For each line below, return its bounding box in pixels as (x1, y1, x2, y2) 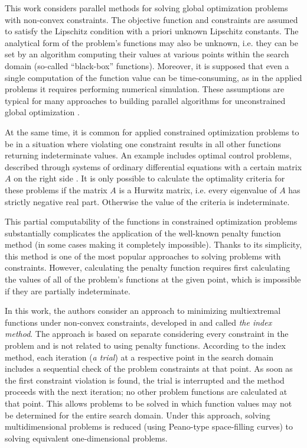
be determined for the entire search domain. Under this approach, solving (5, 408, 270, 421)
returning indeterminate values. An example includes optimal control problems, (5, 149, 292, 161)
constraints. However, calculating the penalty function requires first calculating (5, 261, 290, 274)
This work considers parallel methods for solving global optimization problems (5, 2, 288, 14)
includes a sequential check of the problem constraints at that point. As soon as (5, 362, 293, 375)
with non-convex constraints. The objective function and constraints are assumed (5, 13, 298, 25)
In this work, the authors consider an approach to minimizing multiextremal (5, 304, 281, 317)
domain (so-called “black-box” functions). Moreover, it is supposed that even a (5, 59, 289, 72)
